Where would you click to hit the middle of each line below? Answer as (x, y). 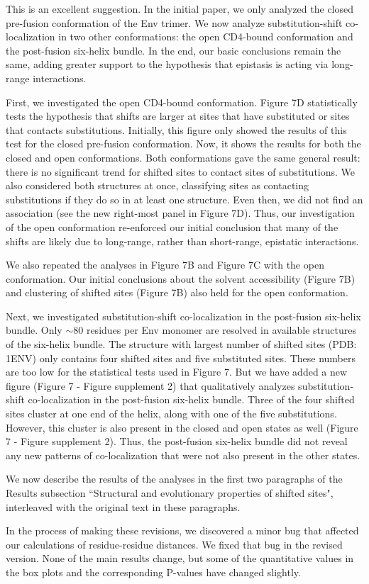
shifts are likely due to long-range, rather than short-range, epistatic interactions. (182, 241)
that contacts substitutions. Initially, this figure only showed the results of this (176, 129)
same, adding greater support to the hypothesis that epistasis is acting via (167, 64)
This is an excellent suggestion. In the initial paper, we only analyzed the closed (180, 9)
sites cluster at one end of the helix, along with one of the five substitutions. (171, 414)
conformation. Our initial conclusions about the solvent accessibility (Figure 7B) (181, 278)
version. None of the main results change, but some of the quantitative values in (180, 558)
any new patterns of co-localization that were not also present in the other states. (183, 455)
